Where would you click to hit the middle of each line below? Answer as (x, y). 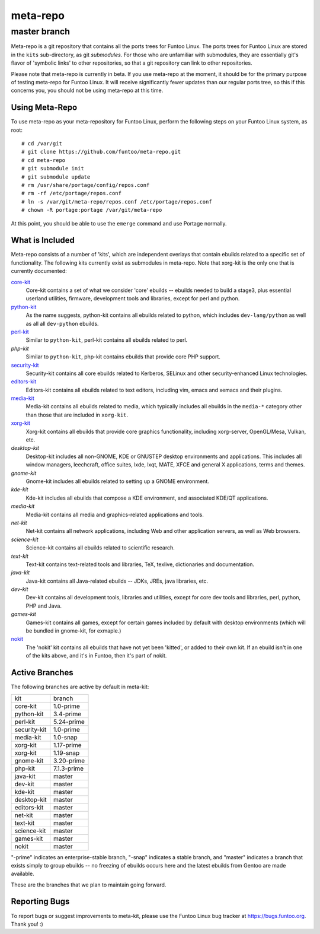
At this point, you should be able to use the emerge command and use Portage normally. (119, 223)
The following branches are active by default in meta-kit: (80, 687)
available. (23, 874)
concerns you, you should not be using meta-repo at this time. (87, 90)
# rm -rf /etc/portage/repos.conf (71, 193)
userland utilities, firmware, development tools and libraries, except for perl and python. (133, 298)
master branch (41, 31)
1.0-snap (66, 737)
